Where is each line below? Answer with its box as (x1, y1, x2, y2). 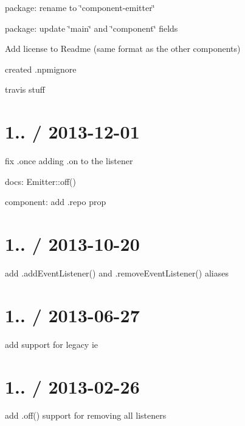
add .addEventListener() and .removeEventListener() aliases (5, 267, 229, 279)
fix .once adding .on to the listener (5, 154, 133, 167)
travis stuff (5, 83, 45, 96)
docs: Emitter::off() (5, 175, 76, 187)
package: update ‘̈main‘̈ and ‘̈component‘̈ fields (5, 21, 178, 34)
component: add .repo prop (5, 195, 106, 208)
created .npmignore (5, 62, 77, 75)
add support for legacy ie (5, 338, 98, 350)
